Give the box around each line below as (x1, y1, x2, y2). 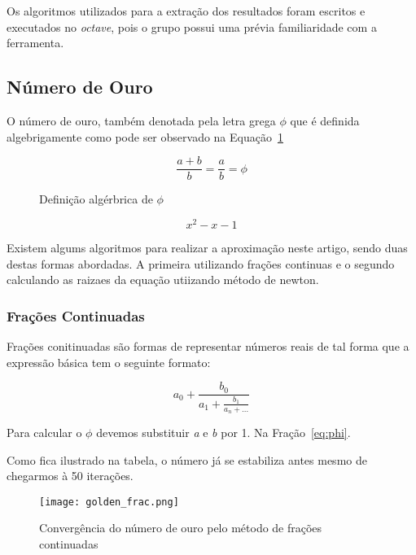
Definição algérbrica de (39, 190, 153, 208)
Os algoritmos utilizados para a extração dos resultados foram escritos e (7, 2, 366, 19)
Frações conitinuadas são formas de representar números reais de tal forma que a (7, 337, 409, 354)
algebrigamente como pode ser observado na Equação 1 (7, 128, 283, 145)
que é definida (290, 111, 360, 129)
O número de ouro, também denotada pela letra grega (7, 111, 276, 129)
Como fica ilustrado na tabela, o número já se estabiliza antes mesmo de (7, 451, 367, 468)
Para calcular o (7, 423, 82, 440)
